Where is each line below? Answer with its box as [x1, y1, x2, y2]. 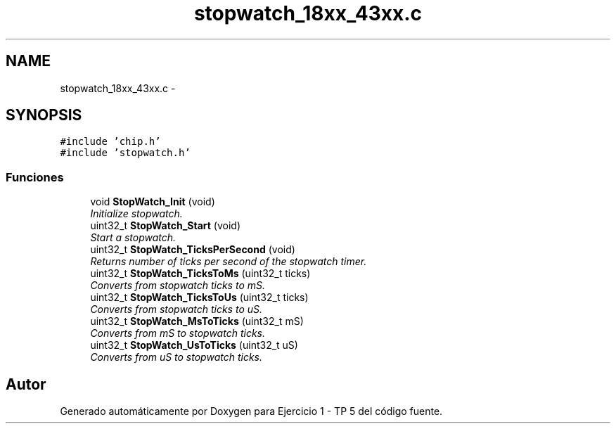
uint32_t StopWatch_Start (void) [90, 219, 241, 232]
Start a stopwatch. [90, 231, 177, 244]
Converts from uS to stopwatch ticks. [90, 351, 263, 364]
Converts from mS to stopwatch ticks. [90, 327, 265, 340]
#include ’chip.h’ [60, 136, 161, 148]
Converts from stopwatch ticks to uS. [90, 303, 263, 316]
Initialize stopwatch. [90, 207, 183, 220]
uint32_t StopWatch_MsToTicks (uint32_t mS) [90, 315, 304, 328]
